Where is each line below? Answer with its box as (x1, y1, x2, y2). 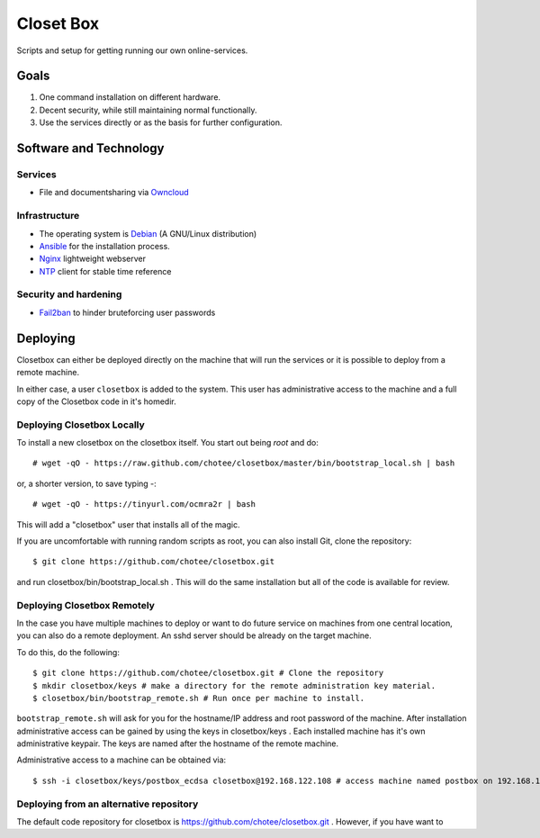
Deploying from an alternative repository (16, 797, 199, 810)
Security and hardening (16, 288, 122, 301)
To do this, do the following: (16, 646, 121, 657)
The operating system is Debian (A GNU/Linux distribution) (39, 228, 257, 239)
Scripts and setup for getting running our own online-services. (16, 45, 248, 56)
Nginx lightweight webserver (39, 253, 146, 265)
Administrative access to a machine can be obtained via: (16, 754, 227, 765)
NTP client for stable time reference (39, 266, 172, 276)
